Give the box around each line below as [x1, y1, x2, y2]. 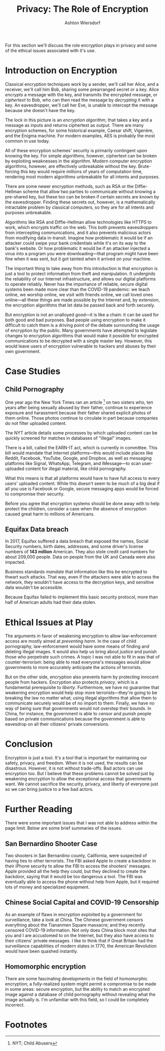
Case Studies [5, 366, 60, 377]
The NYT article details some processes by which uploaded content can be [5, 429, 158, 435]
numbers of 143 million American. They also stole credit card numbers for [5, 549, 155, 555]
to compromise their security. [5, 491, 65, 497]
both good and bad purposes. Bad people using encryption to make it [5, 317, 146, 323]
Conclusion [5, 739, 53, 750]
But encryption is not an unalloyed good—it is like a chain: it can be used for [5, 311, 159, 317]
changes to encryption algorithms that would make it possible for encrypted [5, 332, 159, 339]
